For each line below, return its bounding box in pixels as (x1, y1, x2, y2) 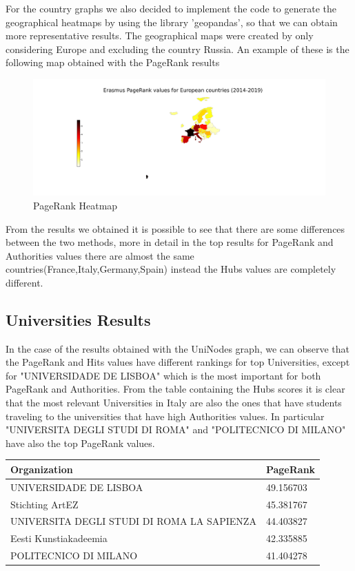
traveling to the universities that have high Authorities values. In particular (6, 408, 325, 423)
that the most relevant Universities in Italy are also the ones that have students (6, 395, 342, 410)
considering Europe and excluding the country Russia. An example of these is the (6, 41, 349, 56)
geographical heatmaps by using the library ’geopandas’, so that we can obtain (6, 14, 338, 29)
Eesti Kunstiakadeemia (10, 531, 108, 546)
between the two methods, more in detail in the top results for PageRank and (6, 235, 334, 249)
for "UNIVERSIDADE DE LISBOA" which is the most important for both (6, 368, 321, 382)
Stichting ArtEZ (10, 497, 79, 511)
